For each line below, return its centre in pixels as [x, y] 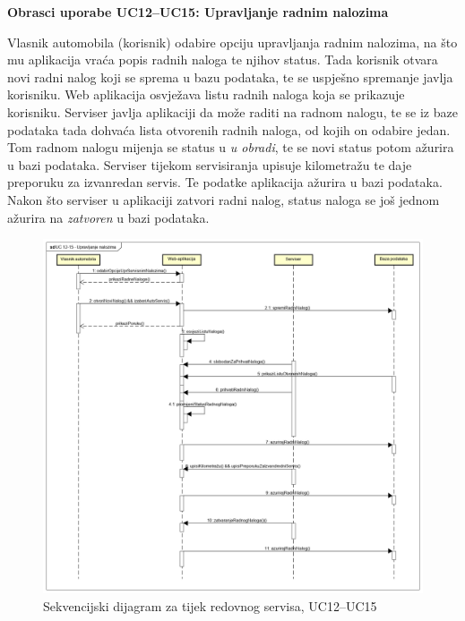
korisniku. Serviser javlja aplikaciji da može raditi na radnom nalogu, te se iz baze [232, 111]
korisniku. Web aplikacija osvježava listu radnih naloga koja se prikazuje [206, 94]
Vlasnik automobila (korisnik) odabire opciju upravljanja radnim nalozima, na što [232, 42]
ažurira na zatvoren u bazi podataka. [108, 217]
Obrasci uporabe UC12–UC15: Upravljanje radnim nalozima [198, 12]
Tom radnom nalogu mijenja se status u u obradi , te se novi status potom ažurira [231, 147]
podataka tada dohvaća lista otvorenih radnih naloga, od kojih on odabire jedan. [229, 129]
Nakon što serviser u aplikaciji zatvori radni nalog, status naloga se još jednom [224, 199]
